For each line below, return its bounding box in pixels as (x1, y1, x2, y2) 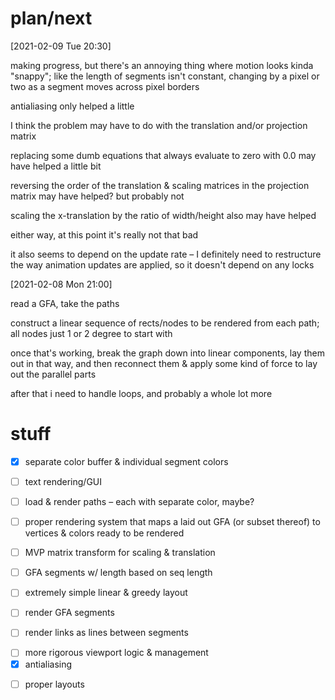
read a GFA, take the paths (10, 297, 120, 309)
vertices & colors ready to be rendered (24, 527, 185, 539)
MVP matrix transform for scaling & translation (24, 547, 216, 559)
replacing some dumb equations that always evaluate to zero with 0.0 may (10, 149, 317, 161)
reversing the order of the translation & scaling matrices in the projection (10, 179, 310, 191)
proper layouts (24, 678, 85, 690)
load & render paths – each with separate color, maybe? (24, 496, 255, 507)
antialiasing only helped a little (10, 100, 135, 112)
